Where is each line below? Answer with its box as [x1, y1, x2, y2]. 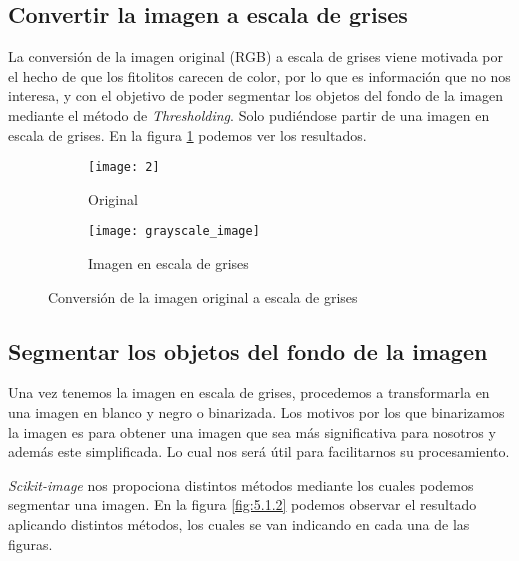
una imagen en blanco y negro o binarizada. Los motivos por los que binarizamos [8, 402, 505, 423]
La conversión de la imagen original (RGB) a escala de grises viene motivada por [8, 46, 503, 67]
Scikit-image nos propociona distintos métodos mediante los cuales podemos [8, 474, 474, 495]
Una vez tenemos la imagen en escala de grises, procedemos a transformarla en [8, 382, 490, 403]
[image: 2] [88, 160, 160, 175]
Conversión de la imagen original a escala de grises [48, 286, 358, 307]
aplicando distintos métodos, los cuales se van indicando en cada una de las [8, 514, 470, 535]
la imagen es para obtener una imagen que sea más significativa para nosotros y [8, 421, 496, 442]
